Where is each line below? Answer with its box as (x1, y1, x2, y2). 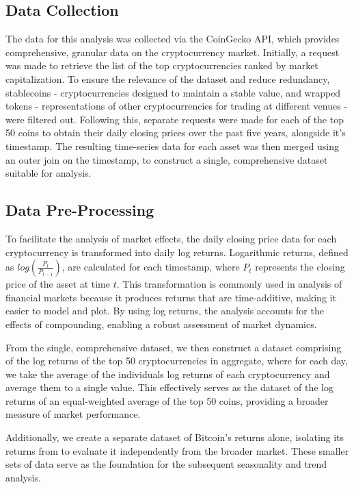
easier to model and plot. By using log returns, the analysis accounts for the (5, 303, 324, 318)
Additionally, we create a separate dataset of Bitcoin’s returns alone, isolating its (5, 430, 344, 444)
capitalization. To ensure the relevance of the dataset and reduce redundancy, (5, 71, 330, 86)
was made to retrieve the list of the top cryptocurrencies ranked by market (5, 58, 318, 73)
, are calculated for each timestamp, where (62, 260, 240, 274)
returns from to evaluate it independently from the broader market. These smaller (5, 443, 349, 457)
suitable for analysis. (5, 166, 92, 180)
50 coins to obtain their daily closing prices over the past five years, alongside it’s (5, 125, 346, 140)
